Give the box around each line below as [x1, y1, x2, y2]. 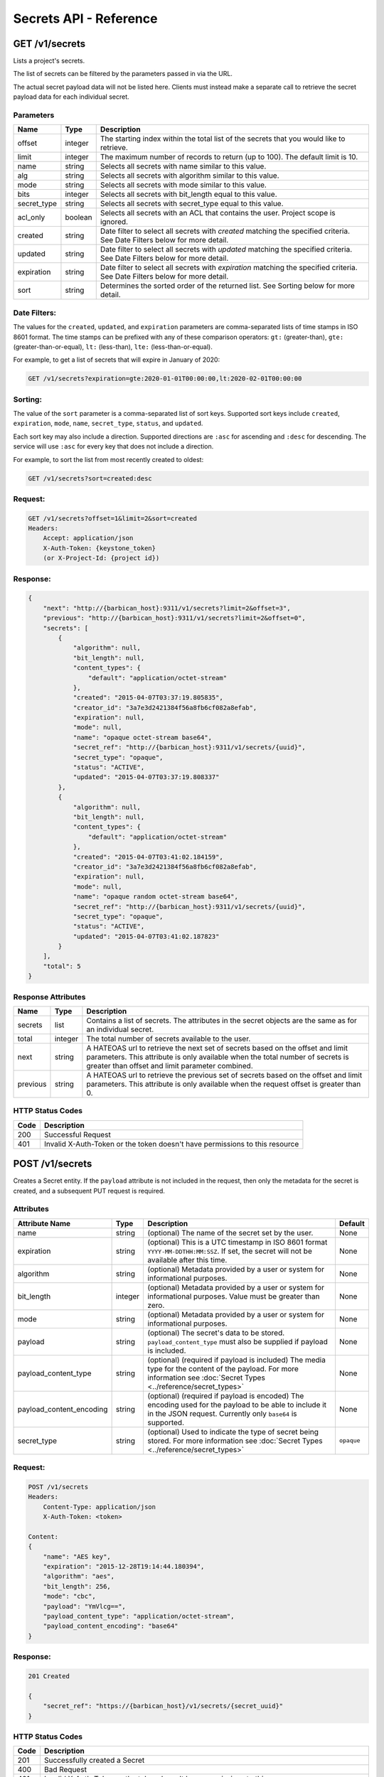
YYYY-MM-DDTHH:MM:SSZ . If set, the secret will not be [147, 1246, 312, 1256]
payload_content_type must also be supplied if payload [147, 1336, 329, 1346]
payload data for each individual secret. [13, 92, 129, 101]
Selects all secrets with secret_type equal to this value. [100, 199, 284, 209]
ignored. [100, 217, 128, 227]
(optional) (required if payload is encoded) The [147, 1390, 304, 1400]
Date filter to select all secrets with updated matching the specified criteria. [100, 245, 352, 254]
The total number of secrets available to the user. [86, 1034, 251, 1043]
